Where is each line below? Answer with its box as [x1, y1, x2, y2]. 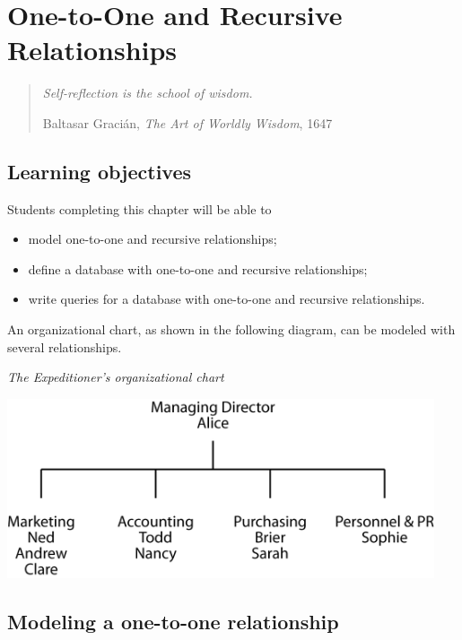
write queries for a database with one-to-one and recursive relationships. [28, 290, 425, 308]
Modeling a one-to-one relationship [7, 607, 339, 635]
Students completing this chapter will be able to [7, 199, 272, 218]
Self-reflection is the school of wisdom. [42, 83, 253, 102]
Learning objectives [7, 157, 192, 185]
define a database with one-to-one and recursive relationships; [28, 259, 368, 278]
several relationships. [7, 337, 122, 356]
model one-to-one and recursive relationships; [28, 229, 277, 248]
